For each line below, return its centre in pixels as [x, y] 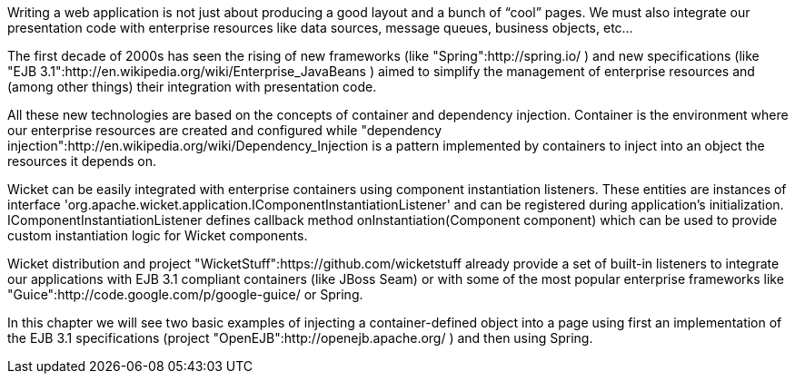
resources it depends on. [82, 161]
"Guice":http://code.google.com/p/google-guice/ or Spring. [185, 294]
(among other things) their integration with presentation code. [192, 87]
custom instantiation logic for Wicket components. [158, 235]
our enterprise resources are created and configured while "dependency [225, 130]
